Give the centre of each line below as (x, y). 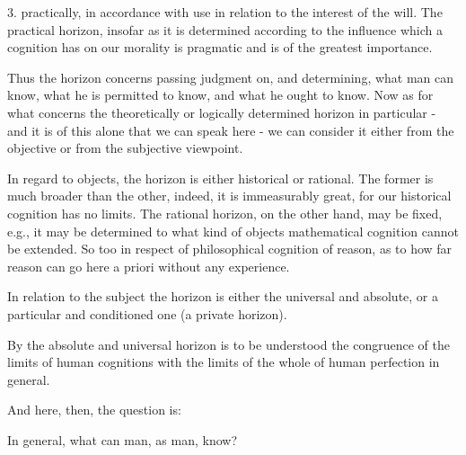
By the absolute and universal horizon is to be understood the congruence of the (229, 344)
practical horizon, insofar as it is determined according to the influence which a (225, 29)
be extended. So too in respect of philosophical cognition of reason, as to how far (230, 249)
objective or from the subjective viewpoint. (125, 148)
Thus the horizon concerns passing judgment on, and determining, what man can (231, 77)
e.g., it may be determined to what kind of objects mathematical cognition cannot (233, 231)
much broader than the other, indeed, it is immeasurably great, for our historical (229, 196)
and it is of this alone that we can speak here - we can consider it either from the (231, 130)
